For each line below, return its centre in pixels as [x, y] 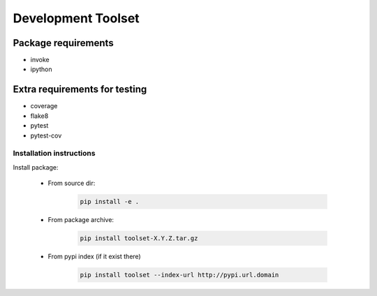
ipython [41, 69]
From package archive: [81, 220]
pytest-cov [46, 135]
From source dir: [72, 183]
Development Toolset [76, 18]
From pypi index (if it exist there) [94, 256]
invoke [40, 60]
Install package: [36, 167]
